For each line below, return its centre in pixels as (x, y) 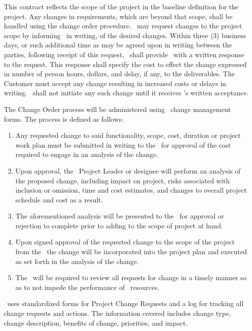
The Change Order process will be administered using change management (117, 109)
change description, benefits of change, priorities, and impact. (96, 322)
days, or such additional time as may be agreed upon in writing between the (118, 45)
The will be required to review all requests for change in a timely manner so (131, 277)
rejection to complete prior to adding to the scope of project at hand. (119, 225)
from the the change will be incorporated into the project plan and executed (131, 252)
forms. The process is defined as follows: (64, 119)
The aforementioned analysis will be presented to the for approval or (120, 216)
